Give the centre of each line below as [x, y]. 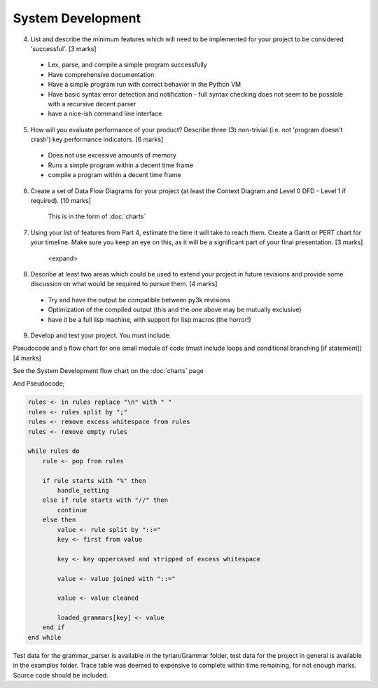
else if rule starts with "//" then [105, 500]
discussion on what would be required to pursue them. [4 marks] [124, 284]
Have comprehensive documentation [101, 74]
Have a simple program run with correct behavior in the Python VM [145, 85]
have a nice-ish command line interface [105, 114]
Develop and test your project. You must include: [101, 335]
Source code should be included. [61, 675]
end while [44, 637]
